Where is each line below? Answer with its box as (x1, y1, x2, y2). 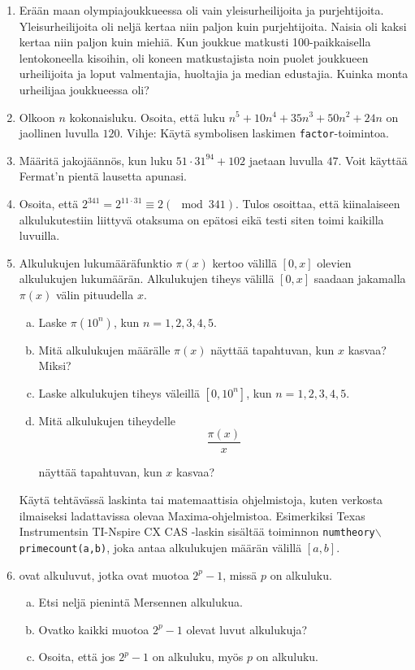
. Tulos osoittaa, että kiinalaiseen (236, 195, 400, 211)
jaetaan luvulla (249, 151, 323, 168)
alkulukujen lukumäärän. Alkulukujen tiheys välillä (19, 270, 275, 287)
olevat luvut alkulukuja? (186, 620, 308, 637)
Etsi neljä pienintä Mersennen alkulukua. (38, 594, 243, 611)
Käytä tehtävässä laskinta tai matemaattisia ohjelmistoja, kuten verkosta (19, 491, 383, 507)
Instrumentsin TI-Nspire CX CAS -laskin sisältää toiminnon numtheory (19, 523, 375, 540)
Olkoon (19, 108, 55, 125)
